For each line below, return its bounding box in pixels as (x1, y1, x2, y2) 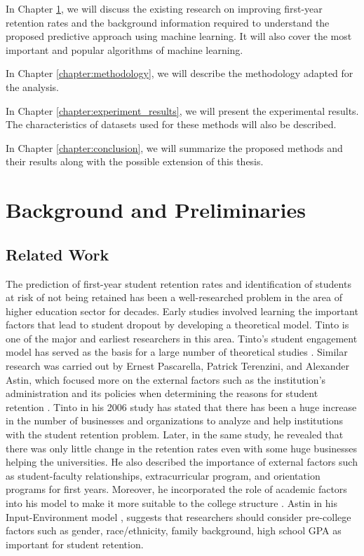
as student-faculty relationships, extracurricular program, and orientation (6, 468, 321, 482)
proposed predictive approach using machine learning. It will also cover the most (6, 29, 352, 43)
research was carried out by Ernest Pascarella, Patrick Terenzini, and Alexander (6, 359, 350, 373)
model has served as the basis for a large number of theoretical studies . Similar (6, 345, 348, 359)
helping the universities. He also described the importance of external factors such (6, 454, 358, 469)
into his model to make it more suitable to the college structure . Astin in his (6, 496, 337, 510)
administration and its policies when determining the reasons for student (6, 386, 318, 401)
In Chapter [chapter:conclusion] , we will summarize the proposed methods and (6, 140, 343, 155)
